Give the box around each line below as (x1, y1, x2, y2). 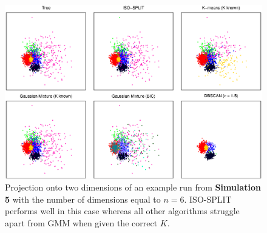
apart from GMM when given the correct (5, 216, 158, 229)
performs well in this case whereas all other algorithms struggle (5, 204, 240, 217)
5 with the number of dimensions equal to (5, 192, 161, 205)
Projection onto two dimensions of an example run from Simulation (5, 180, 261, 193)
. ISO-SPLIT (184, 192, 232, 205)
